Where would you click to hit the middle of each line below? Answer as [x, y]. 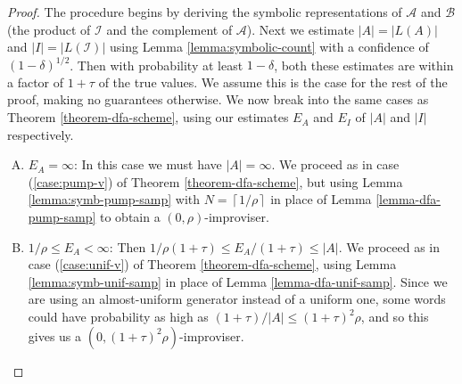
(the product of [49, 29]
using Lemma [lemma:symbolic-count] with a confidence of [269, 47]
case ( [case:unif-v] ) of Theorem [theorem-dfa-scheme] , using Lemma [212, 264]
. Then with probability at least [157, 65]
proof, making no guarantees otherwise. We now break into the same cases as [218, 99]
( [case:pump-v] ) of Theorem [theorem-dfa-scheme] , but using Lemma [215, 181]
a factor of [36, 82]
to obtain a [130, 217]
